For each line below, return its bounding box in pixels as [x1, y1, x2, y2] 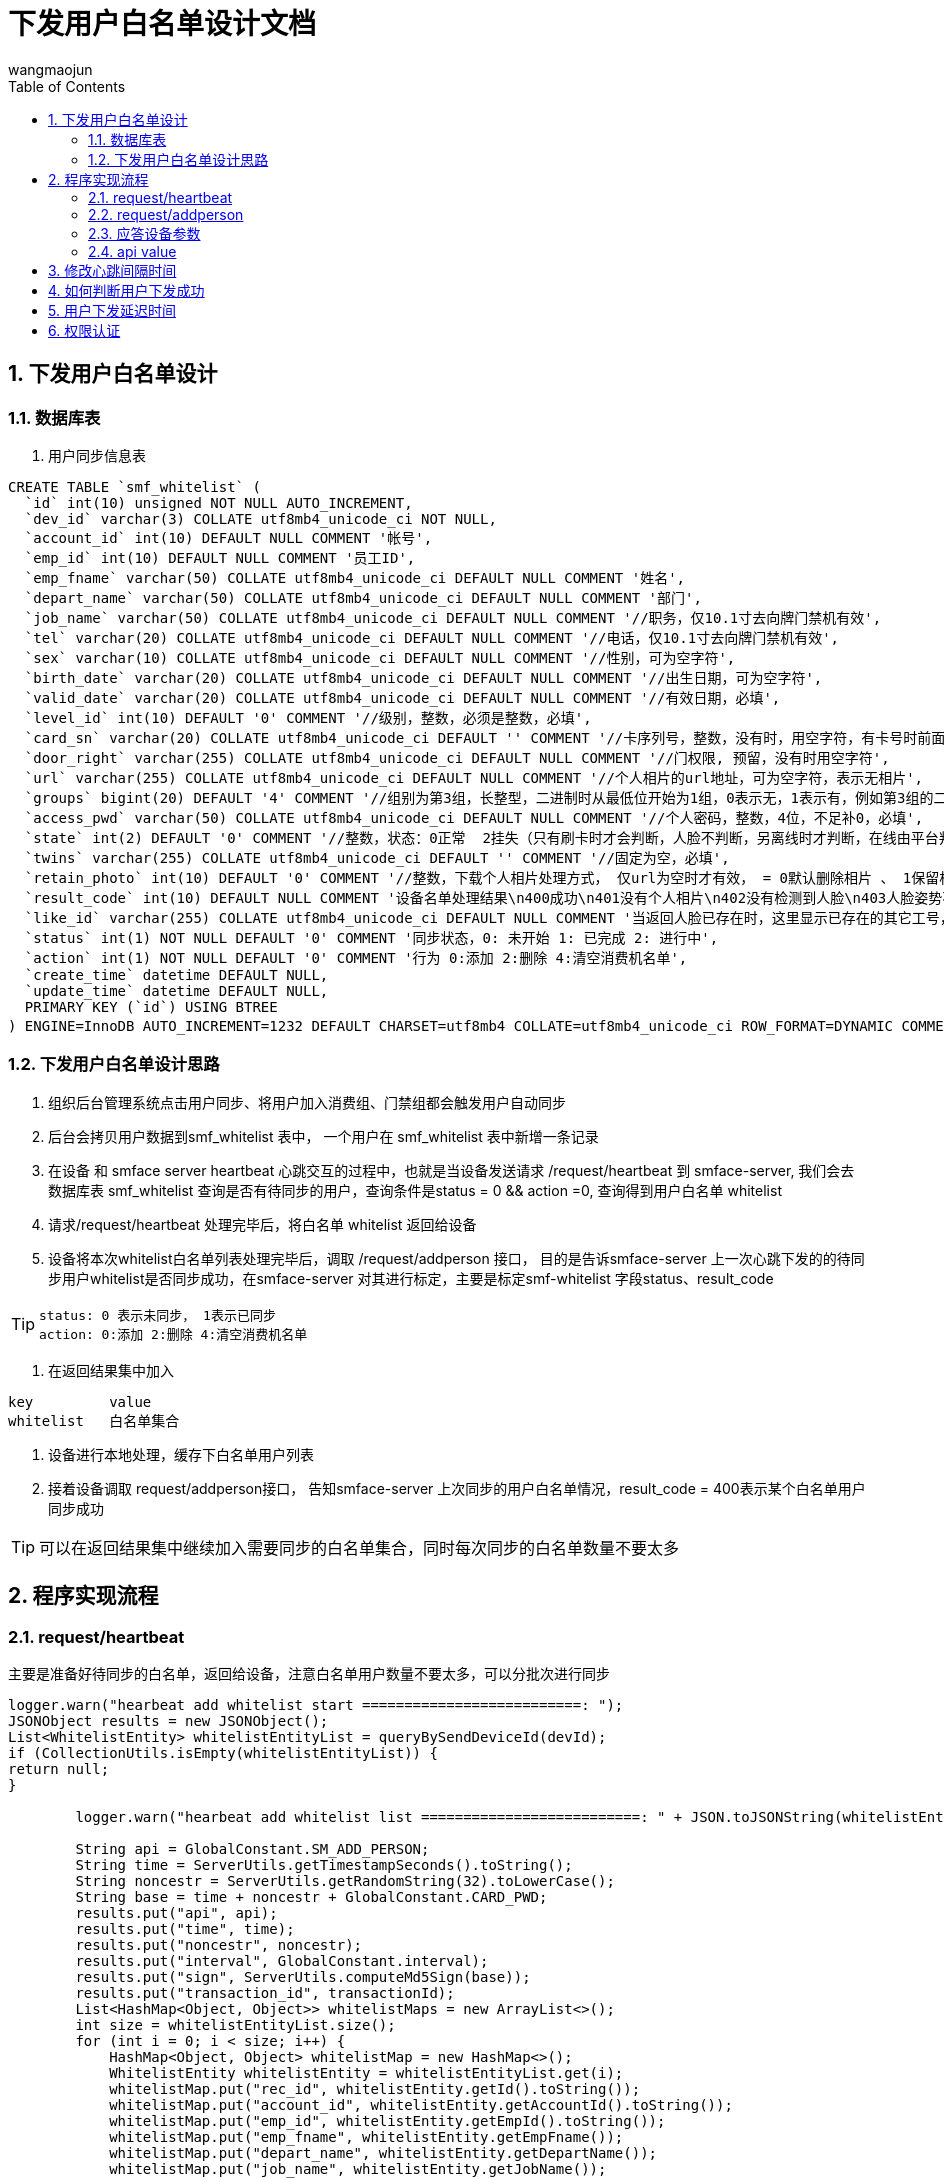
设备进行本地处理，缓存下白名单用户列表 [48, 1445, 314, 1463]
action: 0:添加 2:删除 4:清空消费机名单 [39, 1326, 308, 1342]
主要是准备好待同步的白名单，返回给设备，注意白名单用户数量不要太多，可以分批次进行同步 [8, 1664, 610, 1682]
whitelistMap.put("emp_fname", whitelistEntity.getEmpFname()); [109, 2128, 624, 2145]
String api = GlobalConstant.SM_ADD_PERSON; [75, 1840, 430, 1857]
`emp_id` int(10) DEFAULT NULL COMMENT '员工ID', [24, 549, 416, 566]
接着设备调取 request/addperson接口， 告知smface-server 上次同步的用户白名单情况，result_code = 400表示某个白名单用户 [48, 1479, 866, 1497]
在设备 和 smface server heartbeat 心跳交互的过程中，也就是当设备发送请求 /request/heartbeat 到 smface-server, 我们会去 [48, 1161, 855, 1179]
